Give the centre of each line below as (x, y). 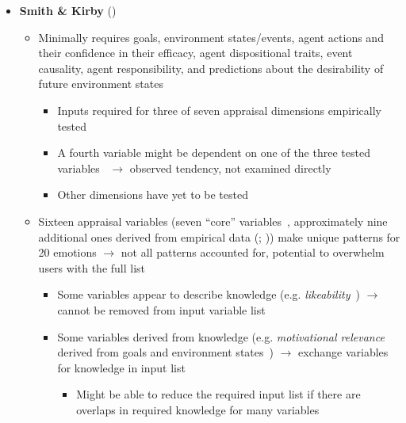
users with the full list (92, 267)
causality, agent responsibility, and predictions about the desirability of (211, 68)
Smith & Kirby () (68, 10)
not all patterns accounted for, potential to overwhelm (253, 252)
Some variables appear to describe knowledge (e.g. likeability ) (209, 294)
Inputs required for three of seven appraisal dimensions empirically (219, 110)
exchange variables (343, 352)
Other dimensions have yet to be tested (153, 194)
